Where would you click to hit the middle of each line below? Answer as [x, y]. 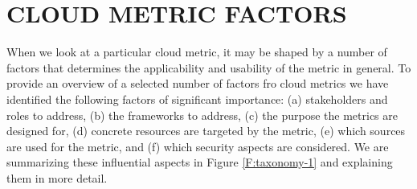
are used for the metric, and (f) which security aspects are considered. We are [198, 146]
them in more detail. [57, 177]
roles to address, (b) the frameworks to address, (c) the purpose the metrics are [202, 115]
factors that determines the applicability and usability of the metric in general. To [209, 67]
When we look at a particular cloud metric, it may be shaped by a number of [197, 52]
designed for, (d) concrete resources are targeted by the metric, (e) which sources [206, 131]
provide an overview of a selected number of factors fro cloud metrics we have [198, 83]
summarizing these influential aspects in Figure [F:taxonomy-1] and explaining [200, 162]
